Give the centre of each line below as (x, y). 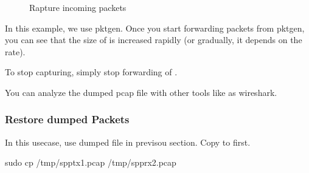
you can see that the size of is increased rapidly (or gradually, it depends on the (154, 40)
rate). (15, 51)
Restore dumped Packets (67, 119)
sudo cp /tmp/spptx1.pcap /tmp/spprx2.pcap (91, 162)
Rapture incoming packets (78, 7)
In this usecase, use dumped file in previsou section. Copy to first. (128, 142)
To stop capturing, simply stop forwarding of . (91, 72)
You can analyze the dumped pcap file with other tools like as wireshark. (141, 92)
